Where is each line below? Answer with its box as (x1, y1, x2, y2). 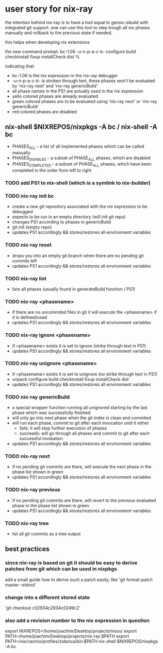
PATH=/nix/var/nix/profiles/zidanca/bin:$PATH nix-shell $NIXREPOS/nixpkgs (5, 638, 158, 644)
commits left (12, 258, 37, 263)
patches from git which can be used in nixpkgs (5, 566, 117, 572)
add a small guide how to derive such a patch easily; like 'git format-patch (5, 577, 153, 583)
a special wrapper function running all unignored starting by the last (12, 405, 148, 411)
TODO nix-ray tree (5, 520, 49, 527)
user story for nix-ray (5, 3, 93, 15)
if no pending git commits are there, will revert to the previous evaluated (12, 497, 156, 503)
